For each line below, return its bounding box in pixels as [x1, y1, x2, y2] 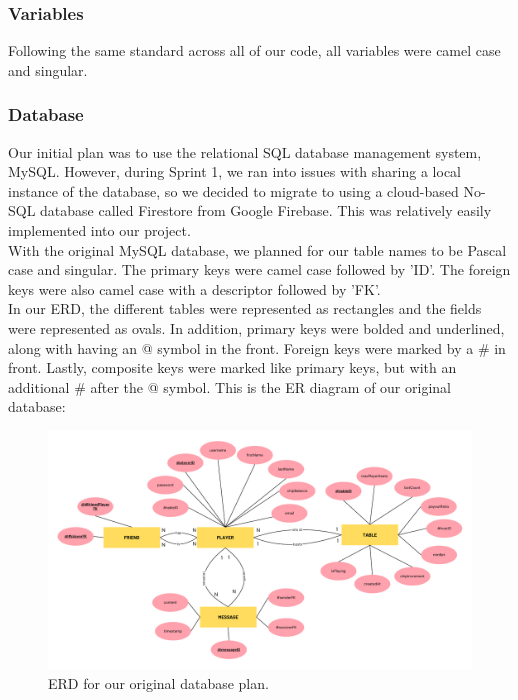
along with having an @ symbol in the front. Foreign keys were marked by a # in [8, 337, 506, 358]
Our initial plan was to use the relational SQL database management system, [8, 141, 482, 162]
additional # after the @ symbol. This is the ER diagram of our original [8, 376, 451, 397]
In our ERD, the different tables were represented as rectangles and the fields [8, 298, 482, 319]
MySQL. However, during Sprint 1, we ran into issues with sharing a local [8, 161, 461, 182]
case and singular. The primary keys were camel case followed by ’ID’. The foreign [8, 259, 511, 280]
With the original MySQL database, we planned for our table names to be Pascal [8, 239, 507, 260]
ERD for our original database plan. [48, 673, 269, 694]
